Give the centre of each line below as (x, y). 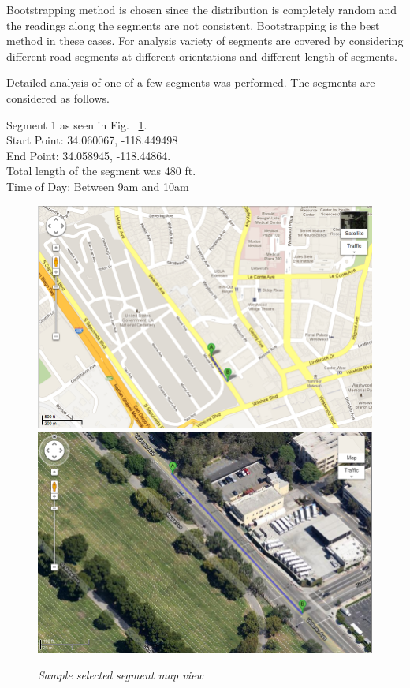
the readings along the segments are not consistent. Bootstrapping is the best (193, 25)
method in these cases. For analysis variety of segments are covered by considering (205, 41)
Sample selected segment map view (121, 675)
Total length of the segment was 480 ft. (101, 171)
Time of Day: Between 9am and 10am (98, 186)
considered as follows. (58, 97)
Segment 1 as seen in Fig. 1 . (77, 124)
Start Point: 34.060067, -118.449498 (92, 140)
